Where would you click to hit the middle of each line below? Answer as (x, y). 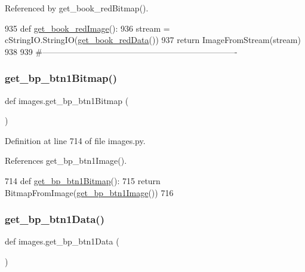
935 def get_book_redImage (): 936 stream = (87, 28)
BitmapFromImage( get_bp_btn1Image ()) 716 (89, 192)
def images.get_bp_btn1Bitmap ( (67, 100)
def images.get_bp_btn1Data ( (62, 241)
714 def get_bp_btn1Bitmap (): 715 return (83, 180)
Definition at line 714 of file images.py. (75, 140)
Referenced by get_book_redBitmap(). (77, 8)
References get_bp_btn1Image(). (66, 161)
